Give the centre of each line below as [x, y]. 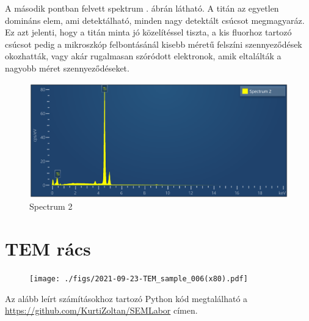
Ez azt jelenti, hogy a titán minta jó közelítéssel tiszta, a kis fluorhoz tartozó [148, 32]
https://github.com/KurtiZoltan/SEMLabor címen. [101, 310]
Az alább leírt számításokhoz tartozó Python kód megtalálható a [126, 298]
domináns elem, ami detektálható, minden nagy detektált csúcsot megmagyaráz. [155, 20]
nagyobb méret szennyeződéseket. [67, 68]
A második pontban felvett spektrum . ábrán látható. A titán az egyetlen [142, 8]
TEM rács [48, 249]
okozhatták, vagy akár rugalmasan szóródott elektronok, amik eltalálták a [143, 56]
